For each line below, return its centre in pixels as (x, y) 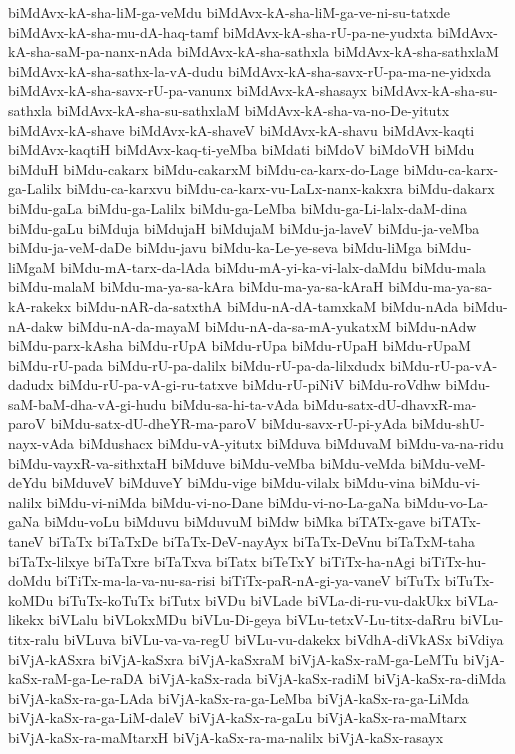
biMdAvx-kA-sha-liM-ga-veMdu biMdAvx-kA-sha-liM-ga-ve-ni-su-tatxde (229, 12)
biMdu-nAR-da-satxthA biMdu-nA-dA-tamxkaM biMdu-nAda (267, 305)
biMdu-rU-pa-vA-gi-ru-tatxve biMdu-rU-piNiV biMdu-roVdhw (249, 384)
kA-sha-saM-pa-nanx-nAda (90, 51)
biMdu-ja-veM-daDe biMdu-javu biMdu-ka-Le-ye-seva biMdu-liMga (215, 247)
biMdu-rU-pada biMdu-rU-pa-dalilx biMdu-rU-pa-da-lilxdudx (197, 364)
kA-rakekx (40, 305)
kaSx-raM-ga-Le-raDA (76, 678)
